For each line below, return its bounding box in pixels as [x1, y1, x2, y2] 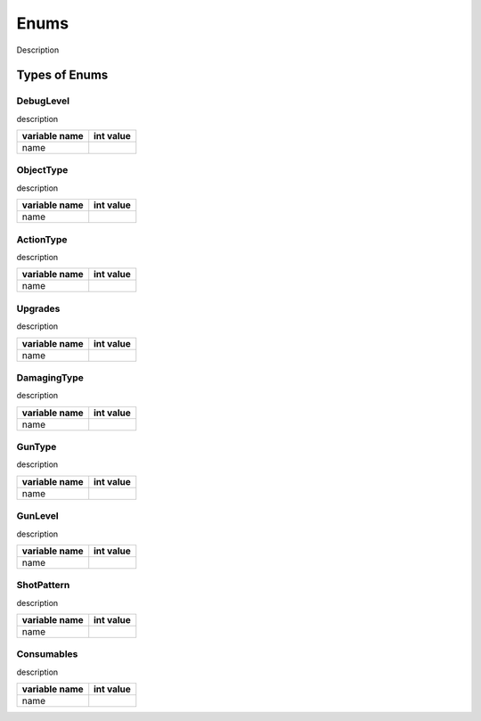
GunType [16, 441, 57, 454]
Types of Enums [16, 68, 109, 83]
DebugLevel [16, 94, 70, 107]
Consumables [16, 648, 78, 660]
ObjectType [16, 164, 69, 176]
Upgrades [16, 302, 61, 315]
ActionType [16, 233, 68, 245]
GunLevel [16, 510, 60, 522]
